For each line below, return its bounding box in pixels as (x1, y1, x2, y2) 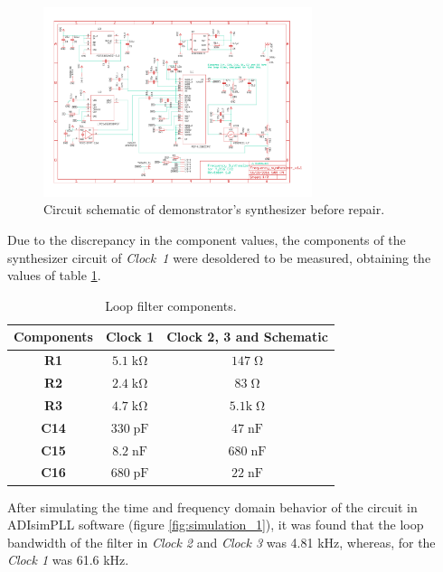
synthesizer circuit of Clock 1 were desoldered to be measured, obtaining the (7, 248, 431, 267)
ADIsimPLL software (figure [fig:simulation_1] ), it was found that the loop (7, 515, 424, 534)
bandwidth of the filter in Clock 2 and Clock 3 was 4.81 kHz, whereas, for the (7, 532, 436, 551)
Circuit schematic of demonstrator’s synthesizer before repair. (43, 200, 385, 219)
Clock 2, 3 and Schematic (166, 327, 328, 346)
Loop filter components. (105, 295, 237, 314)
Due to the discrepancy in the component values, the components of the (7, 230, 406, 249)
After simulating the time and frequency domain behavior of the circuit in (7, 497, 418, 516)
